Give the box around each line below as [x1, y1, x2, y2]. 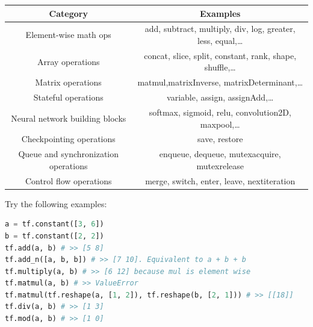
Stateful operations [33, 91, 104, 104]
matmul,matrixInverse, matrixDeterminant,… [137, 76, 303, 89]
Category [49, 7, 88, 19]
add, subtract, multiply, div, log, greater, [144, 22, 296, 35]
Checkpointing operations [21, 132, 116, 145]
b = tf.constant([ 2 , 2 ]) [5, 231, 104, 240]
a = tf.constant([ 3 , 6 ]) [5, 220, 104, 229]
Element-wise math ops [25, 28, 111, 41]
